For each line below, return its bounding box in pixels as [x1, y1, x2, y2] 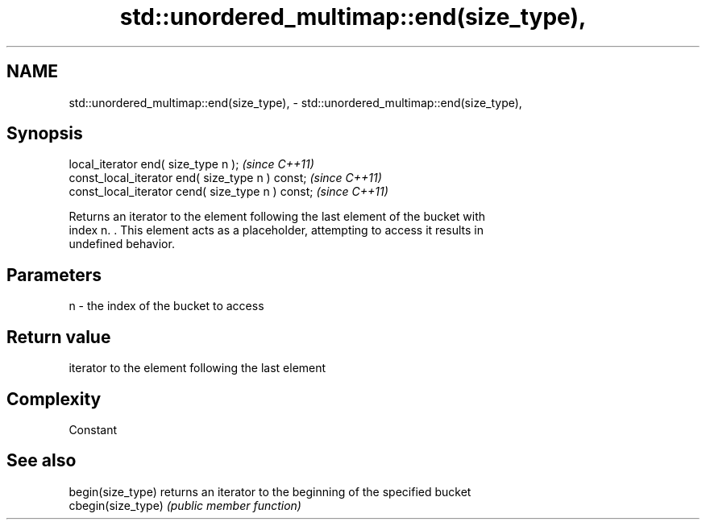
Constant [69, 422, 118, 437]
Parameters [6, 264, 102, 285]
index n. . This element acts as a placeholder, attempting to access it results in [69, 223, 484, 238]
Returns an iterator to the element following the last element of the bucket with [69, 209, 486, 224]
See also [6, 450, 77, 471]
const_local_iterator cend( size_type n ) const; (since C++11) [69, 184, 388, 199]
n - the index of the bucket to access [69, 299, 264, 313]
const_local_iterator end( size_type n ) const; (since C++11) [69, 171, 382, 185]
